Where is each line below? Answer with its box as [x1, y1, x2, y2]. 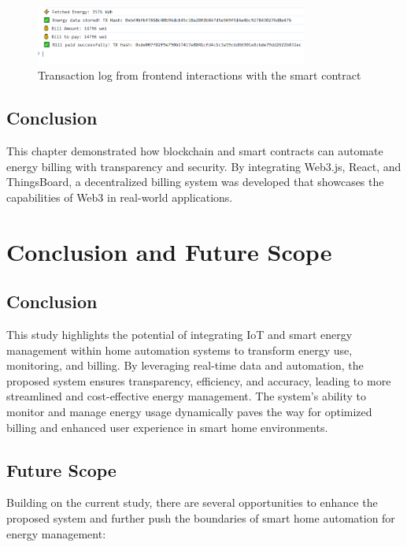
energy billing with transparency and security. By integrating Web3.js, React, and [6, 158, 401, 174]
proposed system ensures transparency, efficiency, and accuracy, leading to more [6, 372, 391, 389]
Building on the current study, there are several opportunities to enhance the [6, 494, 378, 511]
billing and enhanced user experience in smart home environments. [6, 419, 328, 435]
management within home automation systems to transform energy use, [6, 341, 353, 358]
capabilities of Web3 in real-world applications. [6, 188, 233, 205]
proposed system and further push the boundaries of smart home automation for [6, 509, 395, 526]
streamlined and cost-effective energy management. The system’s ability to [6, 388, 366, 404]
